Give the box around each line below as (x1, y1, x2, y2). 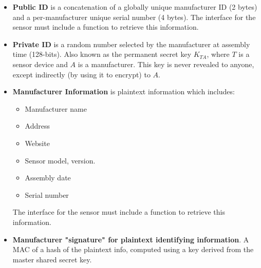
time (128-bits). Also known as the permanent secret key (12, 49, 192, 59)
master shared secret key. (12, 254, 92, 264)
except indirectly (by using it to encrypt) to (12, 69, 151, 79)
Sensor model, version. (25, 155, 96, 166)
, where (207, 49, 230, 59)
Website (25, 137, 50, 148)
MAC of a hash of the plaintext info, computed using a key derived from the (12, 244, 254, 255)
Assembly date (25, 172, 71, 183)
